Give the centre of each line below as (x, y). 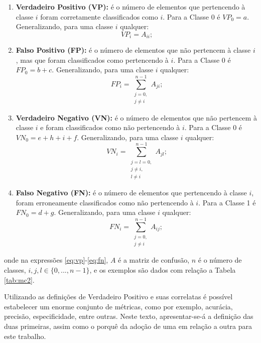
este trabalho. (25, 336)
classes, (15, 270)
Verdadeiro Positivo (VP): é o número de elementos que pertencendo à (130, 7)
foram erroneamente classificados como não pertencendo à (105, 202)
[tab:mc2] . (19, 279)
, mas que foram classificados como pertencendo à (92, 60)
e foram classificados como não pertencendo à (110, 127)
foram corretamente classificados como (99, 16)
